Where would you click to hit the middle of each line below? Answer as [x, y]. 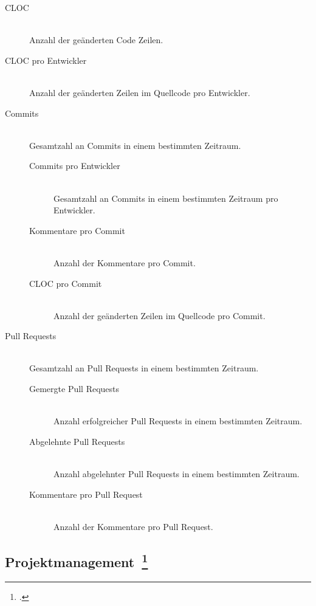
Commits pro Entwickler [75, 166]
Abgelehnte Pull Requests [77, 441]
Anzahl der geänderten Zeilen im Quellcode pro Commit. [160, 315]
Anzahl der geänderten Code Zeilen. [96, 40]
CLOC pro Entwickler [46, 60]
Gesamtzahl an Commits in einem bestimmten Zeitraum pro [166, 198]
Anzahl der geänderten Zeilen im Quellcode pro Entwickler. [140, 92]
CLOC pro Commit [66, 283]
